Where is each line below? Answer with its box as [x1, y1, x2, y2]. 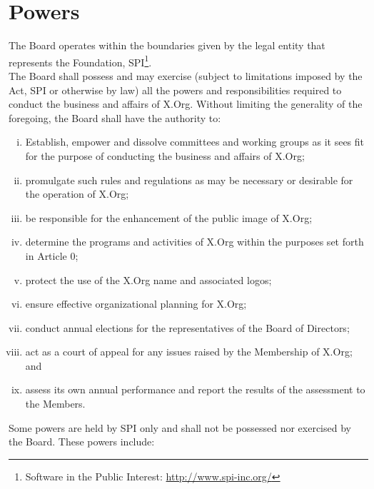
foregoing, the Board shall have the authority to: [9, 110, 221, 125]
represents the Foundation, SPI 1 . [9, 52, 152, 69]
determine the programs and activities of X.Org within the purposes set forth [25, 234, 364, 249]
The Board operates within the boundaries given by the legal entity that [9, 38, 325, 53]
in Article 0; [25, 248, 79, 263]
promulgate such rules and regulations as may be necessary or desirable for [25, 172, 353, 187]
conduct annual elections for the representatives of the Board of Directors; [25, 320, 350, 335]
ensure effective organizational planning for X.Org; [25, 296, 247, 311]
